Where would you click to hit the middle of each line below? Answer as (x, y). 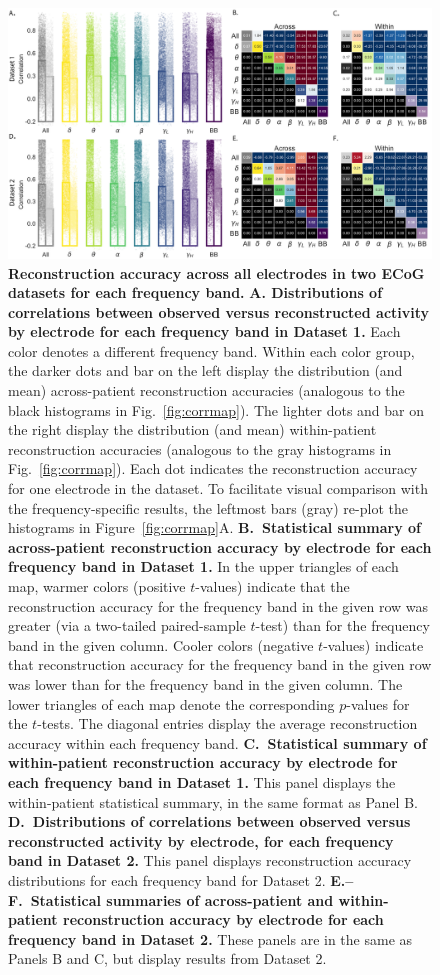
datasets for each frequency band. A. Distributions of (195, 292)
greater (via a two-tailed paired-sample (127, 625)
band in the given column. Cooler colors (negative (161, 644)
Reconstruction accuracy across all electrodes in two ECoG (216, 272)
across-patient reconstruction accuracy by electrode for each (220, 546)
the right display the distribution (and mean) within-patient (192, 429)
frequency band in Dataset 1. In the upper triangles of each (203, 566)
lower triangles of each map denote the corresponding (171, 703)
